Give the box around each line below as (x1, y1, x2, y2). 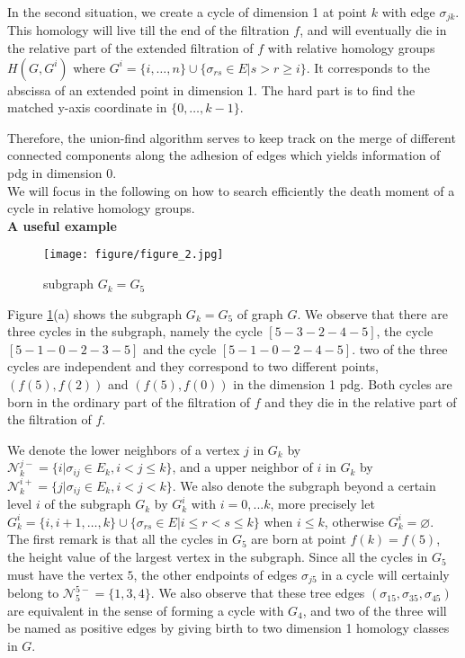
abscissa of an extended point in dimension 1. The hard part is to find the (7, 80, 416, 99)
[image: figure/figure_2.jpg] (43, 248, 224, 262)
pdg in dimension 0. (7, 164, 117, 182)
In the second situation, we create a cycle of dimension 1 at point (7, 3, 368, 21)
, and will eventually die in (300, 21, 447, 40)
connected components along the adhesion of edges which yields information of (7, 146, 441, 164)
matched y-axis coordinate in (7, 98, 167, 117)
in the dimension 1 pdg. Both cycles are (233, 375, 452, 394)
